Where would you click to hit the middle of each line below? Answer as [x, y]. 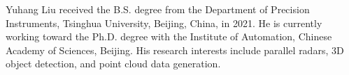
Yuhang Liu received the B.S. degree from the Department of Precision [158, 9]
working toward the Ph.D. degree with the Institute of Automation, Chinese [169, 36]
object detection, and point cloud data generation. [113, 64]
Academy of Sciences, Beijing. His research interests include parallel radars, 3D [175, 50]
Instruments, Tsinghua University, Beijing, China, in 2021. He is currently [164, 23]
